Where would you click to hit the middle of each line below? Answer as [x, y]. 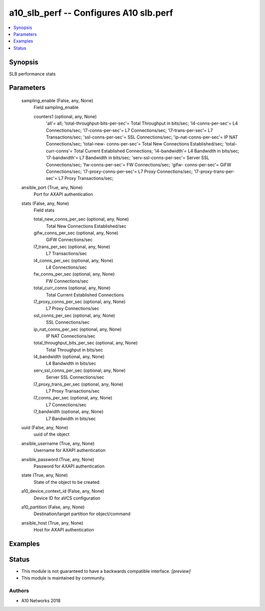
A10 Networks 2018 [41, 600]
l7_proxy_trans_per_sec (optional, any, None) [79, 384]
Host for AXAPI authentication [64, 530]
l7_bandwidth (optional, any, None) [69, 412]
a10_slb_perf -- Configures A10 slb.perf [91, 13]
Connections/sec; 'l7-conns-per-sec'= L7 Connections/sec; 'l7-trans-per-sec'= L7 [129, 130]
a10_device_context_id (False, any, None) [63, 491]
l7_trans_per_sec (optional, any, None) [72, 247]
